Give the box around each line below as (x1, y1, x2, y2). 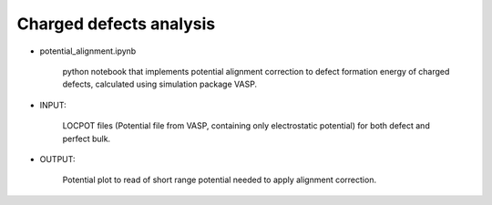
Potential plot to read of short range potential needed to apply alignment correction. (62, 174, 377, 186)
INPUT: (39, 99, 67, 110)
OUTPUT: (39, 153, 77, 164)
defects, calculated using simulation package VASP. (62, 78, 258, 90)
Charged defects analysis (16, 14, 216, 34)
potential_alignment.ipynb (39, 46, 137, 56)
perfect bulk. (62, 133, 111, 144)
